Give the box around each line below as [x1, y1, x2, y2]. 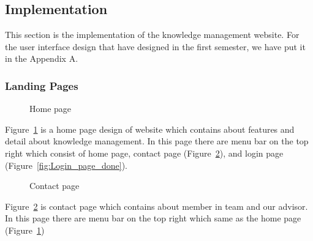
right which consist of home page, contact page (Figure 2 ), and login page [5, 146, 284, 159]
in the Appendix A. [5, 52, 78, 65]
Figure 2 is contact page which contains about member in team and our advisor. [5, 199, 308, 212]
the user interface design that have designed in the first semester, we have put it [5, 40, 306, 53]
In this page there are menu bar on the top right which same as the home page [5, 212, 301, 224]
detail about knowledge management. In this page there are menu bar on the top [5, 135, 309, 147]
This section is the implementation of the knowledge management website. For [5, 28, 300, 41]
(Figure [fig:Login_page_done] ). [5, 158, 127, 171]
